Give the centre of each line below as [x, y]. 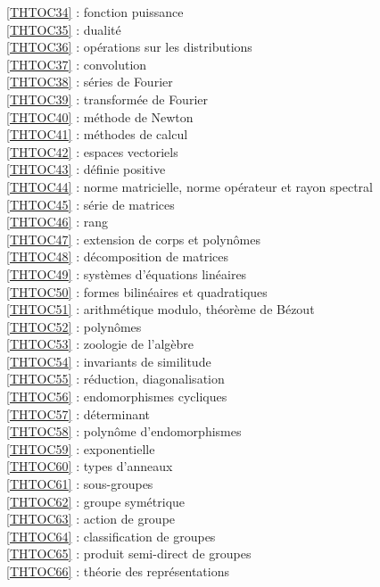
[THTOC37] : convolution [77, 64]
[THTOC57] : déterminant [78, 413]
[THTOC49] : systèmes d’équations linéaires [127, 273]
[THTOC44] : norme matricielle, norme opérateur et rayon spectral [190, 186]
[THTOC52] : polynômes [74, 326]
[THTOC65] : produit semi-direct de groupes [129, 554]
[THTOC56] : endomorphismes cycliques [117, 397]
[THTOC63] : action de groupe [91, 519]
